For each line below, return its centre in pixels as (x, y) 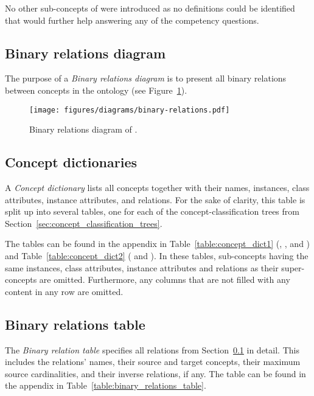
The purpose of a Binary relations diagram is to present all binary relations (146, 78)
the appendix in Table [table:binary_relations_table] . (106, 385)
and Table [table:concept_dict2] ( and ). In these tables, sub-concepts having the (157, 255)
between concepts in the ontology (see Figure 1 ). (96, 90)
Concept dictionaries (71, 162)
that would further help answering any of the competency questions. (132, 20)
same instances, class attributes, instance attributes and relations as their (142, 267)
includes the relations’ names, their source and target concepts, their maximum (153, 362)
